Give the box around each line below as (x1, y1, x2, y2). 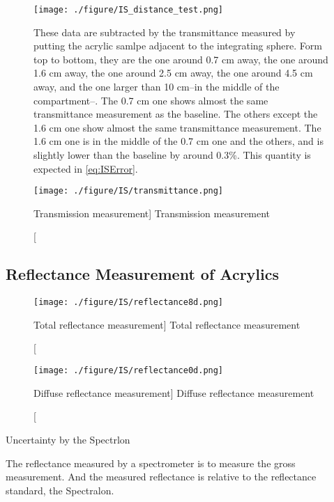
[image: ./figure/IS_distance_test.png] (33, 5, 224, 15)
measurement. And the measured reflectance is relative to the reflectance (6, 469, 317, 484)
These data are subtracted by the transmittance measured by (33, 24, 296, 39)
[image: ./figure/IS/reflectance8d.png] (33, 297, 224, 308)
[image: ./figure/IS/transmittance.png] (33, 186, 224, 196)
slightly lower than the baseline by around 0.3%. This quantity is (33, 148, 311, 162)
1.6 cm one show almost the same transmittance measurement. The (33, 120, 321, 134)
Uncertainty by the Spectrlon (6, 432, 130, 446)
